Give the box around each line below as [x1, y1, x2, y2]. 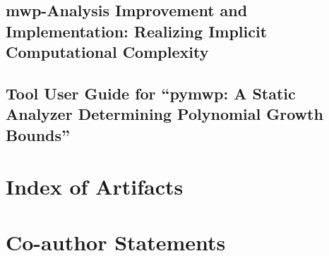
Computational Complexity [6, 41, 209, 63]
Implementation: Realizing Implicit [6, 20, 268, 42]
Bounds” [6, 123, 71, 145]
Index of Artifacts [6, 172, 184, 201]
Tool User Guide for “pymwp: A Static [6, 82, 296, 104]
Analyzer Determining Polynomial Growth [6, 103, 323, 125]
